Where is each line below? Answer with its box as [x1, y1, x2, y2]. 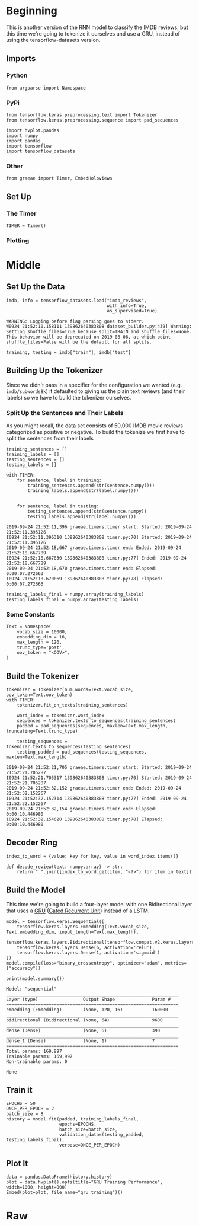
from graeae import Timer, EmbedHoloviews [6, 175, 113, 181]
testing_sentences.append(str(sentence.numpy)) [27, 508, 147, 514]
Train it [6, 1085, 33, 1095]
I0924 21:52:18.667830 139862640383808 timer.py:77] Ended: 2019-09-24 [6, 555, 187, 561]
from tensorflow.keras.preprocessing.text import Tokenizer [6, 111, 158, 118]
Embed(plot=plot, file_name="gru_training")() [6, 1190, 123, 1196]
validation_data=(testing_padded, [59, 1132, 145, 1138]
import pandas [6, 138, 41, 143]
